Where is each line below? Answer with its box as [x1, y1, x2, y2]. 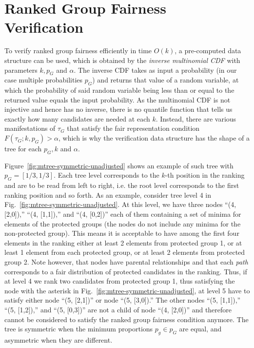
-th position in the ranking [165, 170, 245, 180]
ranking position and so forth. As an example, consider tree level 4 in [4, 189, 211, 200]
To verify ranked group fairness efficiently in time [4, 45, 152, 56]
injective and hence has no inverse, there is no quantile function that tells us [4, 104, 233, 114]
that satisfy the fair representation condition [67, 123, 200, 133]
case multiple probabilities [4, 75, 83, 85]
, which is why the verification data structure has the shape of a [59, 133, 250, 143]
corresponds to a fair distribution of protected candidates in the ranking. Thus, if [4, 266, 247, 276]
